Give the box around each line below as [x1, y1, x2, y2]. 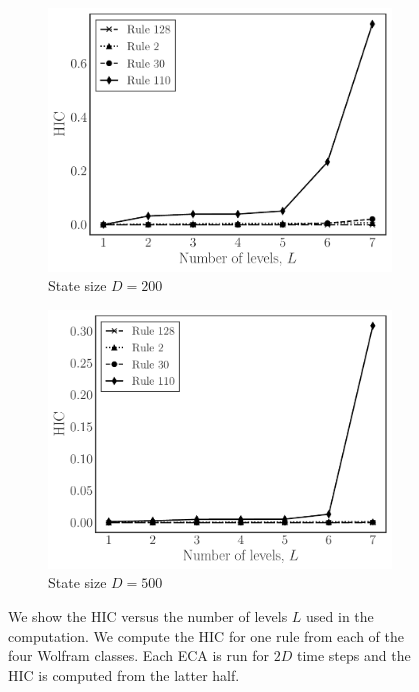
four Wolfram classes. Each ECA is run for [8, 645, 270, 666]
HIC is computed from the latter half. [8, 664, 240, 685]
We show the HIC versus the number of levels [8, 605, 288, 626]
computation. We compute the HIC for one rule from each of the [8, 625, 404, 646]
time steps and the [296, 645, 411, 666]
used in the [306, 605, 374, 626]
